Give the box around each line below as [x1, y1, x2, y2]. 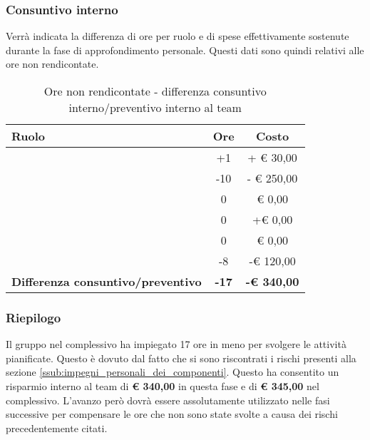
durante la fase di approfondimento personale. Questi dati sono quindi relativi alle [6, 42, 364, 57]
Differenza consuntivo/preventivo [11, 273, 202, 290]
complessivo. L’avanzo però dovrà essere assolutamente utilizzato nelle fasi [6, 392, 330, 407]
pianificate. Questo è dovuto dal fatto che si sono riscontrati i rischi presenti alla [6, 350, 356, 365]
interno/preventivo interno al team [68, 99, 242, 116]
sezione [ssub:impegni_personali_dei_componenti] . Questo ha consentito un [6, 364, 339, 379]
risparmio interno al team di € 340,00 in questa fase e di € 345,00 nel [6, 379, 319, 393]
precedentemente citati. [6, 420, 108, 435]
